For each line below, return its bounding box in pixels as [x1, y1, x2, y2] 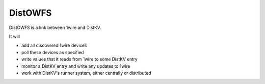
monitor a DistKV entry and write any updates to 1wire [21, 63, 130, 69]
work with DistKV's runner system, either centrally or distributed [21, 70, 152, 76]
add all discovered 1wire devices [21, 42, 87, 49]
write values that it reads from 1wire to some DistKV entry [21, 56, 138, 62]
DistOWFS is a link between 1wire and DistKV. [9, 25, 102, 30]
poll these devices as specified [21, 49, 84, 55]
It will [9, 33, 20, 39]
